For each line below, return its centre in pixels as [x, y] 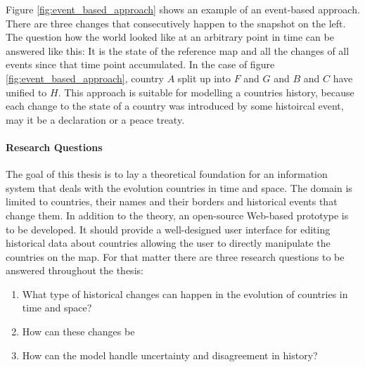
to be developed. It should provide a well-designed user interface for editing [168, 229]
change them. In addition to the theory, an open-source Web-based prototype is [177, 215]
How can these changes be [78, 331]
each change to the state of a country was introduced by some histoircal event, [175, 106]
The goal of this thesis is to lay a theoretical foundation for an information [167, 174]
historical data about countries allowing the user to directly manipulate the [168, 243]
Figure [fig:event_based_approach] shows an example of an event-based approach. [183, 9]
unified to [26, 92]
